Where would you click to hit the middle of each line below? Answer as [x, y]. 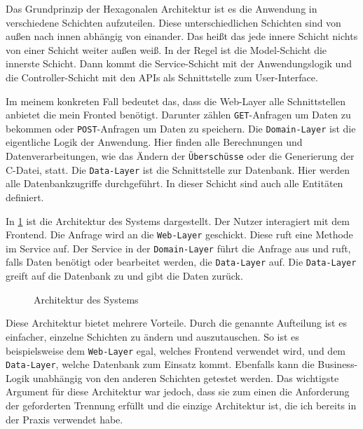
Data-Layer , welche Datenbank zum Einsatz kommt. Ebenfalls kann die [160, 364]
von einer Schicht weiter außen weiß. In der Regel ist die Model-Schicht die [166, 49]
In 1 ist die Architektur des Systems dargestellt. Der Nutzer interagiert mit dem [178, 220]
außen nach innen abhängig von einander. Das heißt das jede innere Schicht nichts [182, 36]
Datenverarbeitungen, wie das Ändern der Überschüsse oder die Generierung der [180, 156]
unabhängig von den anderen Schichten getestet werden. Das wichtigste [186, 377]
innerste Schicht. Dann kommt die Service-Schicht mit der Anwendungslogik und [179, 63]
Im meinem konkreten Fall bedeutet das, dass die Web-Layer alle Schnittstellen [176, 101]
